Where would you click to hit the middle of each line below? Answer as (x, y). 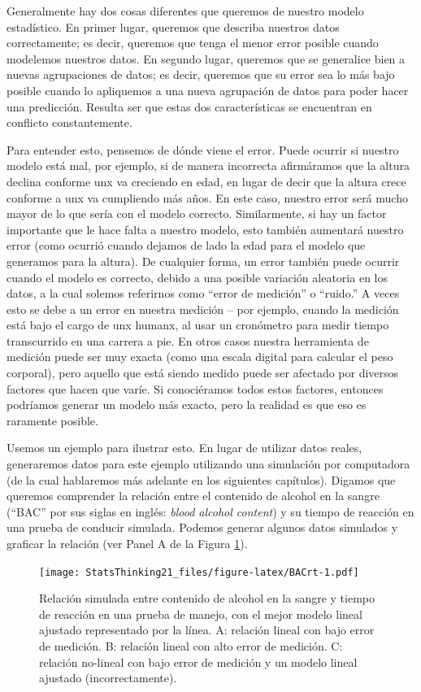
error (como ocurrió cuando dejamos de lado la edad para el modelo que (186, 245)
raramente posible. (52, 420)
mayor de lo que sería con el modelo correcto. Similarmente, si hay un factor (197, 213)
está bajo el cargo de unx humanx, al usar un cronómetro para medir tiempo (198, 325)
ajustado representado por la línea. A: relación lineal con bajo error (207, 630)
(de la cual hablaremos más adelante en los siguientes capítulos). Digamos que (201, 479)
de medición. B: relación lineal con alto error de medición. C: (191, 646)
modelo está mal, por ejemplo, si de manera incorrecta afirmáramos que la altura (208, 165)
